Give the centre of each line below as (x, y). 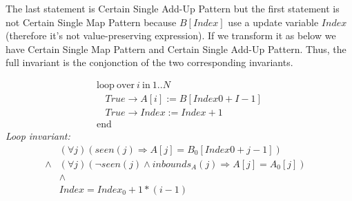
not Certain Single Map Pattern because (91, 22)
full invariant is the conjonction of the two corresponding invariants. (149, 62)
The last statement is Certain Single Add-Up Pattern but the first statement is (173, 8)
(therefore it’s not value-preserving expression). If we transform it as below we (171, 35)
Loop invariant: (38, 136)
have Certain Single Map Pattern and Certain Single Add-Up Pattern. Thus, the (176, 49)
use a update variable (273, 22)
